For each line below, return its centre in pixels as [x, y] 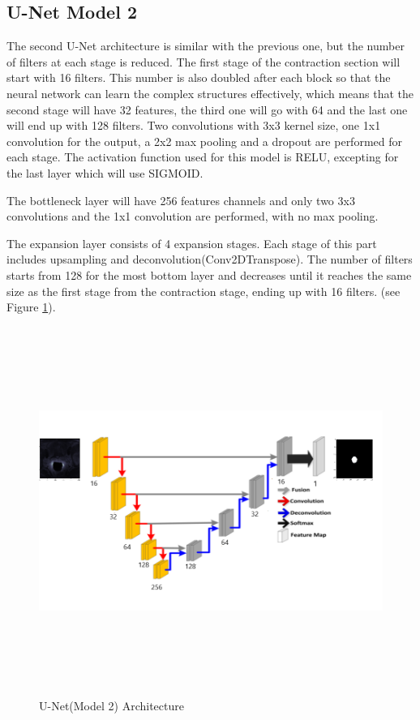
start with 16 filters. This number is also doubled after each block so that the [199, 77]
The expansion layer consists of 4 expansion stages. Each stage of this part [192, 243]
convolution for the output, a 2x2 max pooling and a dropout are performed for [204, 141]
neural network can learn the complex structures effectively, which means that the [210, 93]
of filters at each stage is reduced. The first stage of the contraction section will [204, 61]
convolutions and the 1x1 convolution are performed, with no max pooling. [193, 216]
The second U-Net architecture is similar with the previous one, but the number [206, 46]
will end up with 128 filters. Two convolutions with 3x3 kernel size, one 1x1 [194, 125]
